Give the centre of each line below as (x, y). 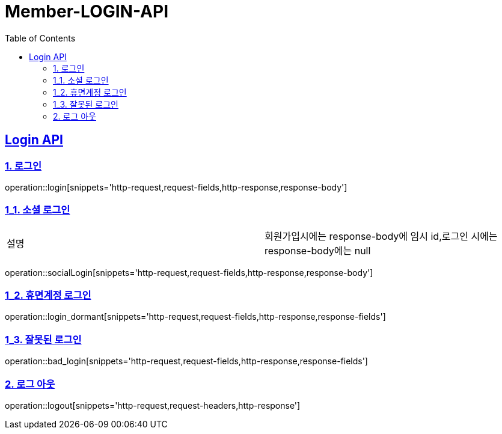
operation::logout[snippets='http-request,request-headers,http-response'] (153, 405)
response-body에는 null (318, 250)
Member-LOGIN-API (87, 11)
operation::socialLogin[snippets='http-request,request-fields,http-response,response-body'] (189, 272)
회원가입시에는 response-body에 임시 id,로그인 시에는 (381, 236)
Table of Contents (40, 38)
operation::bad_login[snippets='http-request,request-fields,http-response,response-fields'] (186, 361)
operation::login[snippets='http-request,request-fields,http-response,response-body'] (176, 187)
